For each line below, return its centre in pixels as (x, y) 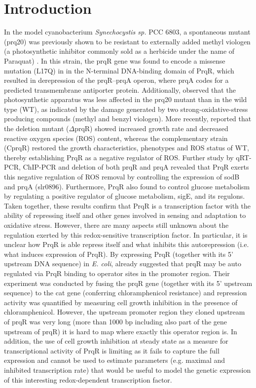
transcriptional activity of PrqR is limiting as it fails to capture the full (112, 350)
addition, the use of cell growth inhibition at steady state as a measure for (116, 341)
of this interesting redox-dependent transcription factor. (88, 379)
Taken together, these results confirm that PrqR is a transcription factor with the (127, 205)
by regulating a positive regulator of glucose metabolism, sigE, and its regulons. (125, 196)
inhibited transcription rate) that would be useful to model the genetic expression (128, 370)
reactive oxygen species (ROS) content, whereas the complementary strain (116, 138)
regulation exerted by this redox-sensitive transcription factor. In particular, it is (126, 234)
